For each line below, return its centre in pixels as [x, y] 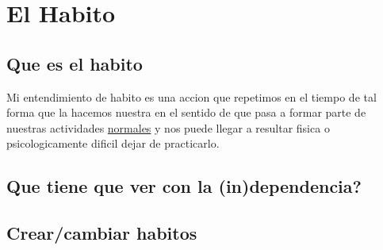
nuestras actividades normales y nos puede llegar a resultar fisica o [168, 127]
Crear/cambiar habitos [102, 233]
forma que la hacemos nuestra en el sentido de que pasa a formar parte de [186, 112]
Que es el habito [75, 63]
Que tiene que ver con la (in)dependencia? [184, 186]
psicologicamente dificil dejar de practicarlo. [113, 143]
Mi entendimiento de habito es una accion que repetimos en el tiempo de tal [191, 96]
